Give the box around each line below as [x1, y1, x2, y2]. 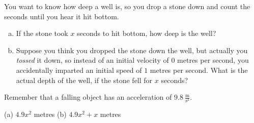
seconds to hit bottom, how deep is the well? [77, 28, 216, 38]
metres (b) [34, 109, 67, 119]
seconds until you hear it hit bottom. [4, 11, 119, 21]
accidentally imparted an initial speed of [16, 64, 142, 75]
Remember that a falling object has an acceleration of [4, 92, 172, 102]
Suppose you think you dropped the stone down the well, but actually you [16, 45, 248, 55]
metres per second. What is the [150, 64, 248, 75]
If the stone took [16, 28, 68, 38]
